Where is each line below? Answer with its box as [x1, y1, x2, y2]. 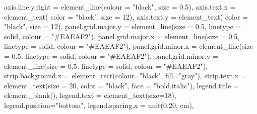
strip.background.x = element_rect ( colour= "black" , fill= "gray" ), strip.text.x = [4, 70, 246, 81]
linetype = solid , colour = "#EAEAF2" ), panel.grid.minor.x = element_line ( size [4, 41, 253, 51]
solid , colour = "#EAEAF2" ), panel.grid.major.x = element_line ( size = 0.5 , [4, 31, 240, 41]
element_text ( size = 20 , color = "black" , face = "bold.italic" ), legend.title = [4, 80, 239, 90]
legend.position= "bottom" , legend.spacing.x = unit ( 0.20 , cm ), [4, 99, 194, 110]
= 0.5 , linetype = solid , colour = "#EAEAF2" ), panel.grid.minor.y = [4, 50, 218, 61]
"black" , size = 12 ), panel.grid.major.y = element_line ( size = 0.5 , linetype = [4, 21, 241, 32]
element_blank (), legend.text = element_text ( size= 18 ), [4, 90, 176, 100]
